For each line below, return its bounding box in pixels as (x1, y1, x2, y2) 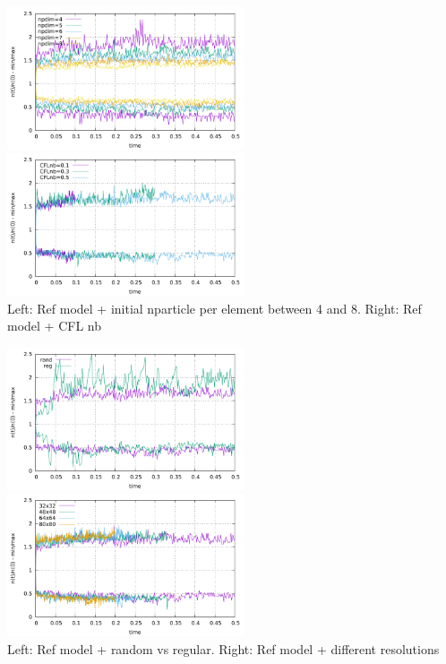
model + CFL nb (7, 316, 101, 335)
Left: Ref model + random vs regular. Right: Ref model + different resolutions (7, 639, 440, 658)
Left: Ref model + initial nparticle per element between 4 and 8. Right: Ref (7, 298, 422, 317)
